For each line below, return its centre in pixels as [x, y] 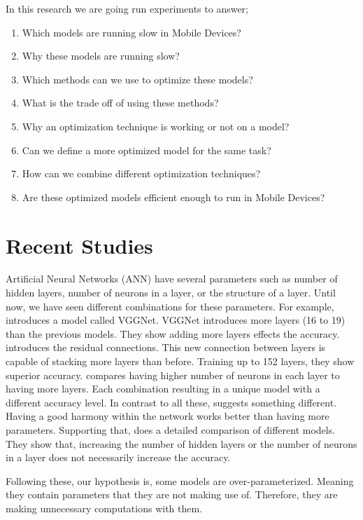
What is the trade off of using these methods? [120, 103]
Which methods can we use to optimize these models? [137, 79]
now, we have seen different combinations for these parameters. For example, [170, 306]
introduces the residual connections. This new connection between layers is [166, 347]
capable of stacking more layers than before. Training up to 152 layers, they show [180, 361]
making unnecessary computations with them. [104, 508]
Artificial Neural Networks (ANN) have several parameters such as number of [172, 279]
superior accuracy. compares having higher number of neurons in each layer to [173, 375]
